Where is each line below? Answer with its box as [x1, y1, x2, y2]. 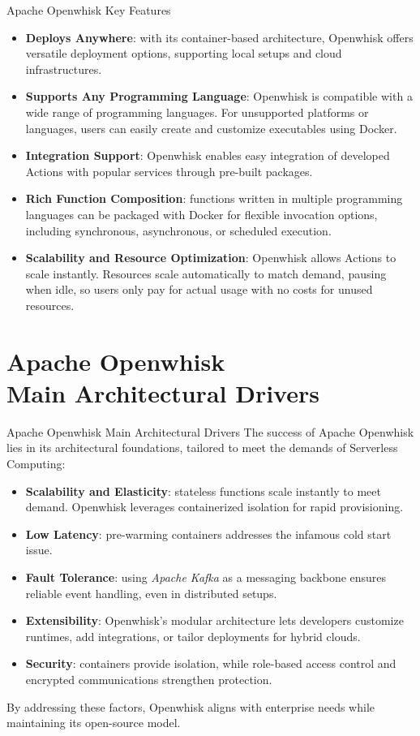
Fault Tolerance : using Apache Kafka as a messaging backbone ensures [25, 568, 387, 585]
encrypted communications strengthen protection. [25, 670, 272, 687]
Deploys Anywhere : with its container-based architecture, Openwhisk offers [25, 28, 414, 45]
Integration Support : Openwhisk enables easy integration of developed [25, 147, 390, 164]
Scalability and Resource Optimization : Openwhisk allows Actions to [25, 249, 396, 266]
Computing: [6, 455, 66, 471]
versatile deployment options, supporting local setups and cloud [25, 45, 342, 62]
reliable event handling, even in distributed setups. [25, 584, 277, 601]
